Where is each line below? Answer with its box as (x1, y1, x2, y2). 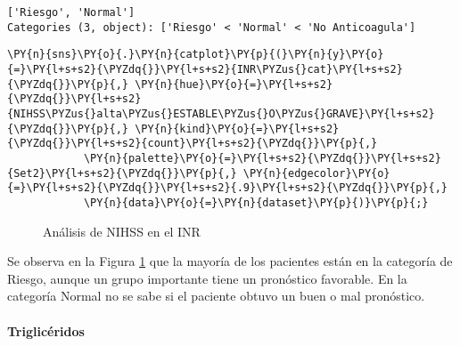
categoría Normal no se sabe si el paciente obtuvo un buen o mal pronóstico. (7, 286, 425, 305)
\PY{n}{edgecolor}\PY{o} (242, 166, 390, 180)
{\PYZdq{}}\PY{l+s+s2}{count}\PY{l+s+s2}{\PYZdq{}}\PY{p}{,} (7, 137, 378, 150)
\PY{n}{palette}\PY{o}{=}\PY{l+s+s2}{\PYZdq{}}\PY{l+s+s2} (83, 151, 441, 165)
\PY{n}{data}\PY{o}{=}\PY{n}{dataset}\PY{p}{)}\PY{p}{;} (83, 196, 429, 209)
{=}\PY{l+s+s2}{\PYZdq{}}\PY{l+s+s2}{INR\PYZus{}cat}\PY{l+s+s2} (7, 62, 403, 76)
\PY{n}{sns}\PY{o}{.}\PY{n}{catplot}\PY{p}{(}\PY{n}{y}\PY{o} (7, 48, 384, 61)
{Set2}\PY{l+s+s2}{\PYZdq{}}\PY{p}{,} (7, 166, 237, 180)
